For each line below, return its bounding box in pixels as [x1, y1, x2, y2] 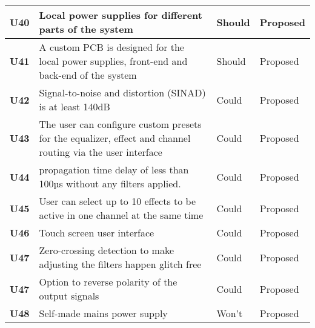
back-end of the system [39, 68, 137, 82]
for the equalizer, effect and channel [39, 131, 191, 145]
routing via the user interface [39, 145, 162, 159]
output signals [39, 289, 99, 303]
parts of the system [39, 22, 133, 36]
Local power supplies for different [39, 8, 202, 22]
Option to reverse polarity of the [39, 275, 177, 289]
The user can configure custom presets [39, 117, 202, 131]
